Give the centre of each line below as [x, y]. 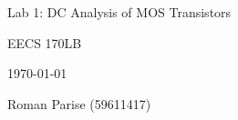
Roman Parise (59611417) [79, 103]
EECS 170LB [45, 42]
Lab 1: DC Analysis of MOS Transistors [119, 12]
